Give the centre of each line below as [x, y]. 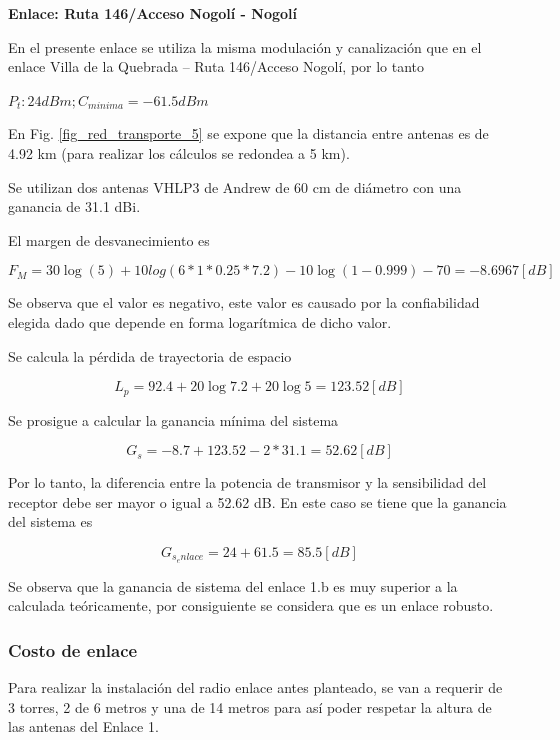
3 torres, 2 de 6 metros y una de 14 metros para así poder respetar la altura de [250, 706]
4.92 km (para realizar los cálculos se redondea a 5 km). [179, 152]
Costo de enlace [73, 649]
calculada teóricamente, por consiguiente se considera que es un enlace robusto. [251, 605]
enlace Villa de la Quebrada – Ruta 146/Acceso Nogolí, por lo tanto [216, 66]
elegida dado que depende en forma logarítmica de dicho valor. [200, 321]
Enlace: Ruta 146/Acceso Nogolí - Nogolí [153, 13]
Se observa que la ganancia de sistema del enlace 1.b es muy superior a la [233, 585]
